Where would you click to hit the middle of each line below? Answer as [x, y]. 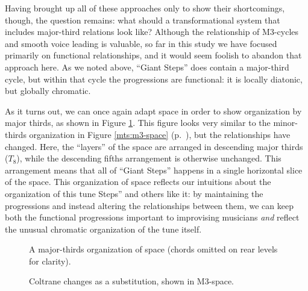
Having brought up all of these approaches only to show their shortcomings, [145, 8]
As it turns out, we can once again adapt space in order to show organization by [153, 111]
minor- [285, 123]
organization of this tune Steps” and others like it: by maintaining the [134, 193]
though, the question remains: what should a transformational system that [143, 20]
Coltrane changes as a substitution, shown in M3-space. [131, 281]
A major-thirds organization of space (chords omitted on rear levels [153, 249]
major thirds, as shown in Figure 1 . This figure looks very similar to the [138, 123]
